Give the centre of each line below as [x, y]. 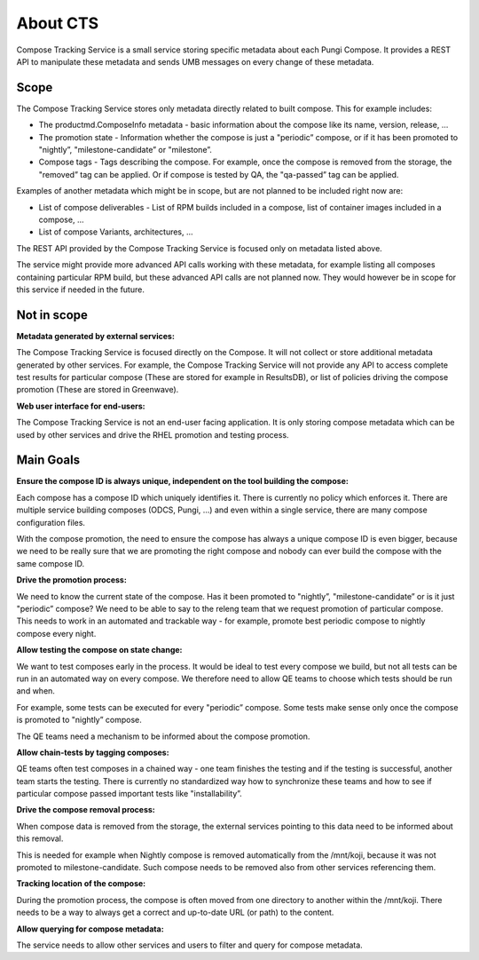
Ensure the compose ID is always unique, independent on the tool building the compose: [183, 481]
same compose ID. [51, 563]
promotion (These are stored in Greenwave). [98, 390]
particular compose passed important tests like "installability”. [130, 794]
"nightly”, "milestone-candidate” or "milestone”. [126, 150]
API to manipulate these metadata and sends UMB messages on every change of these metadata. [195, 61]
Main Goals [48, 460]
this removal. [40, 838]
